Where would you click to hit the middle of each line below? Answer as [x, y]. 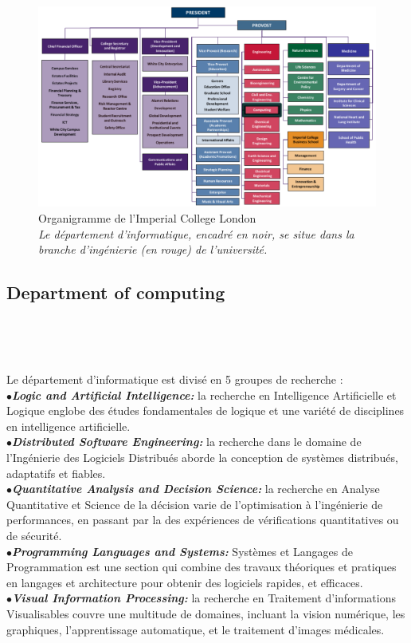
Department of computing [116, 292]
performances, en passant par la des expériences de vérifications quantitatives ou [203, 520]
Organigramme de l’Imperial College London [147, 217]
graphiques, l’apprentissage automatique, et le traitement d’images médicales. [196, 629]
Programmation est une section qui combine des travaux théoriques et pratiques [202, 567]
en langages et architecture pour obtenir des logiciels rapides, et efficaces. [185, 582]
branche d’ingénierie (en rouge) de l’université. [153, 249]
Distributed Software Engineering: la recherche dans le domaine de [187, 442]
